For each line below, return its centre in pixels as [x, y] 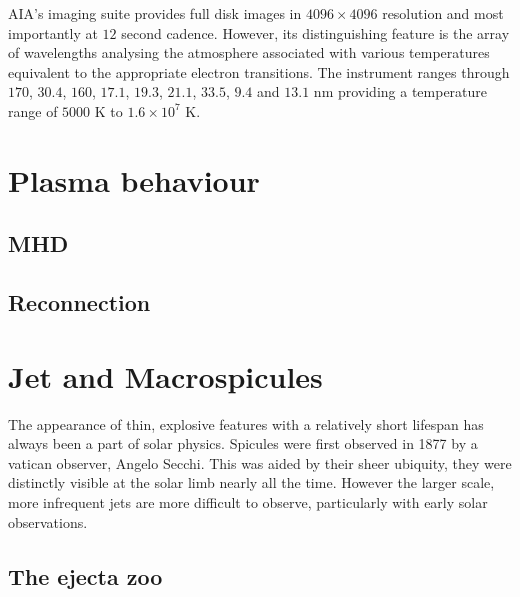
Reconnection [79, 302]
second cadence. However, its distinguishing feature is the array [315, 32]
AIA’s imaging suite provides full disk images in [155, 13]
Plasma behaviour [134, 179]
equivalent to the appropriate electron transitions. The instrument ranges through [259, 71]
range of [33, 110]
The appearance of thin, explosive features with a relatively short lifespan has [246, 423]
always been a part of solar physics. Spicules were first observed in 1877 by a [243, 443]
